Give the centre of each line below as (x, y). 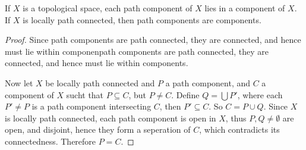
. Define (185, 94)
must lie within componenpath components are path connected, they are (137, 51)
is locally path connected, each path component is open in (111, 118)
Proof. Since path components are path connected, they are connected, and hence (153, 40)
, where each (260, 94)
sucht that (85, 94)
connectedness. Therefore (51, 141)
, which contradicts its (239, 129)
